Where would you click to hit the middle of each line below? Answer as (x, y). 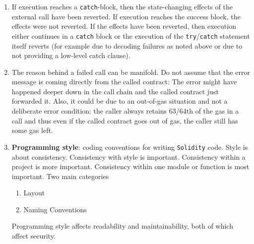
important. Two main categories (60, 176)
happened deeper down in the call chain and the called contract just (115, 91)
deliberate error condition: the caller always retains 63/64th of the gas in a (125, 111)
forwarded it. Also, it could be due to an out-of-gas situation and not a (120, 101)
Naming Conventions (55, 209)
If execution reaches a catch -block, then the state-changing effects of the (122, 6)
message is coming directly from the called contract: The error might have (124, 82)
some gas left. (32, 130)
